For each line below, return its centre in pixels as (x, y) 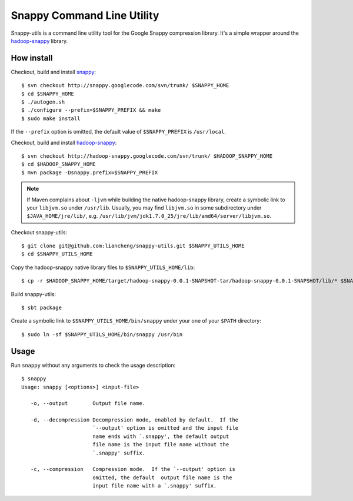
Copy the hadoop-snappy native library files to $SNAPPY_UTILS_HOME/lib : (103, 267)
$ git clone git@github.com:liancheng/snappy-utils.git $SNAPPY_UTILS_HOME (133, 246)
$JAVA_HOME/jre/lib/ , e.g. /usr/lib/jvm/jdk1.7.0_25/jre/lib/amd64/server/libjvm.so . (149, 216)
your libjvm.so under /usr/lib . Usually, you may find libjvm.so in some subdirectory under (144, 208)
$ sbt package (41, 308)
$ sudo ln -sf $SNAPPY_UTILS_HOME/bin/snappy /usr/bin (102, 334)
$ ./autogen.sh (43, 102)
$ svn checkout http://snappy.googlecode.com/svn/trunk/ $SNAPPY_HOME (125, 86)
